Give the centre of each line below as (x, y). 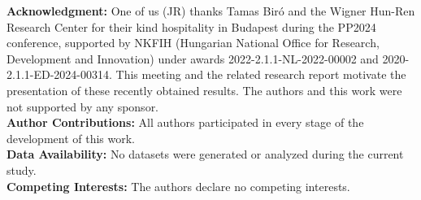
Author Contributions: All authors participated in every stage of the (185, 122)
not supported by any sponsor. (83, 106)
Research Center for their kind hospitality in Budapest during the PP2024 (191, 26)
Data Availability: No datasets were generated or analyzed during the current (205, 154)
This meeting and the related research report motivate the (261, 74)
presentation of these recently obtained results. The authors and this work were (204, 90)
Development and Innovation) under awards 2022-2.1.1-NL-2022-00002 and (193, 58)
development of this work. (71, 138)
